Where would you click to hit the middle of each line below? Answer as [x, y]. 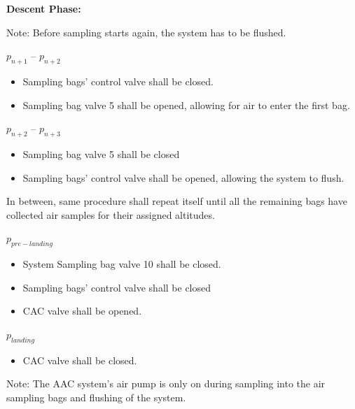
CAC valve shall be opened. [82, 311]
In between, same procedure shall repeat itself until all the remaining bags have [177, 201]
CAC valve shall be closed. [80, 360]
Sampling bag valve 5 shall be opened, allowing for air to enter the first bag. [186, 105]
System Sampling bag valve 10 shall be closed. [122, 264]
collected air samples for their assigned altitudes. [111, 214]
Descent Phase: [44, 8]
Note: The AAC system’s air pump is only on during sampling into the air [166, 383]
